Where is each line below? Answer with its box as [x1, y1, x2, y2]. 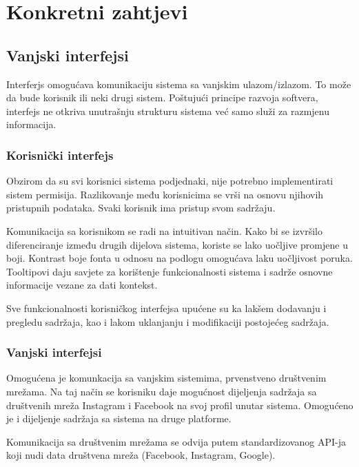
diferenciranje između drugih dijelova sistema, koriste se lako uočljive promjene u [6, 237, 348, 251]
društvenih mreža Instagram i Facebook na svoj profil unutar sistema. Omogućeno [6, 397, 353, 412]
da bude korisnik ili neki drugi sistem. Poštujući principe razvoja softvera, [6, 90, 318, 105]
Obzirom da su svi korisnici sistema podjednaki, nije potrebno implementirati [6, 174, 334, 188]
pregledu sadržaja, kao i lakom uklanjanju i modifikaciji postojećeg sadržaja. [6, 314, 329, 329]
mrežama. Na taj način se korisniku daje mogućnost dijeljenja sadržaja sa [6, 384, 317, 398]
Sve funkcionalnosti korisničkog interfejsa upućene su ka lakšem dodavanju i [6, 300, 327, 315]
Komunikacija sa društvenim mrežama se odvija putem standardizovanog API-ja [6, 434, 346, 448]
